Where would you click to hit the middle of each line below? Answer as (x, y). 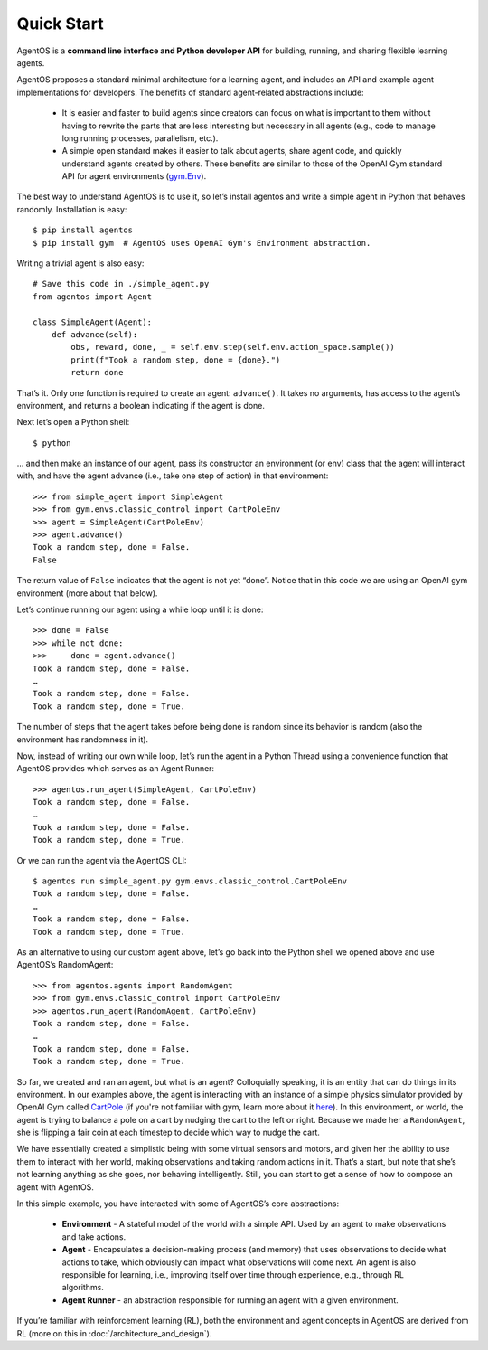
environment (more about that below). (87, 593)
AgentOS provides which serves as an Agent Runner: (116, 769)
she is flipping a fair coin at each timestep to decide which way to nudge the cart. (169, 1133)
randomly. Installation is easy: (72, 209)
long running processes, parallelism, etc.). (140, 138)
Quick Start (60, 24)
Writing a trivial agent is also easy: (80, 263)
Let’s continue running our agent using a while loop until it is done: (140, 609)
